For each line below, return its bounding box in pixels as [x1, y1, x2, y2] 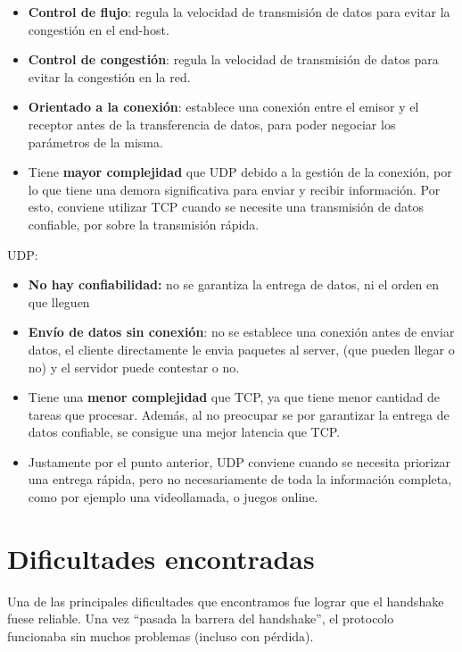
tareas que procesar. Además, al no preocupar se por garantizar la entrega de [28, 405, 450, 423]
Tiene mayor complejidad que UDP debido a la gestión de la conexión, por [28, 163, 452, 181]
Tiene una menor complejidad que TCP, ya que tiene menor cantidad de [28, 388, 440, 406]
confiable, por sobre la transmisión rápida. [28, 214, 260, 233]
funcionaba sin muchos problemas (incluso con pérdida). [7, 626, 314, 645]
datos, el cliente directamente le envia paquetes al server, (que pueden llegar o [28, 339, 455, 358]
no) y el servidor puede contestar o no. [28, 357, 240, 376]
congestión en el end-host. [28, 20, 169, 38]
